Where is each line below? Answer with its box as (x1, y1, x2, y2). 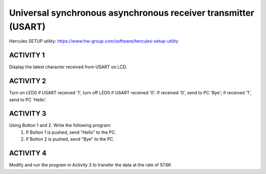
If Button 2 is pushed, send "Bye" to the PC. (26, 136, 115, 142)
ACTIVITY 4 (9, 149, 47, 157)
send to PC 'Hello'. (9, 96, 47, 103)
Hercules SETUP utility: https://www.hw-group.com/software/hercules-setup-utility (9, 38, 179, 44)
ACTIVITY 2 (9, 77, 46, 86)
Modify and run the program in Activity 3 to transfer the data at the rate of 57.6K (9, 162, 171, 168)
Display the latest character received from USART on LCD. (9, 64, 128, 70)
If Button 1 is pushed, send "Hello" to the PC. (26, 129, 117, 135)
